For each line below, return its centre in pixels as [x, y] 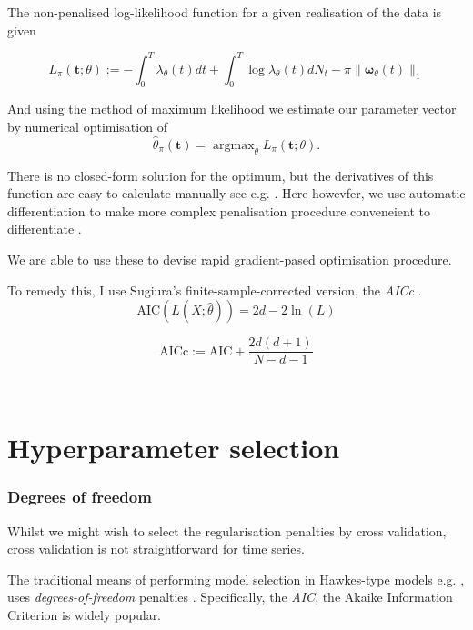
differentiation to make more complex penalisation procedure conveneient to [219, 210]
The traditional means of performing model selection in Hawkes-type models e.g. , [236, 579]
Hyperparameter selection [174, 448]
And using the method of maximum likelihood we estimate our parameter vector [232, 109]
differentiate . [45, 229]
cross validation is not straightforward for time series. [156, 549]
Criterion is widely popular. [85, 614]
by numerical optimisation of [87, 127]
